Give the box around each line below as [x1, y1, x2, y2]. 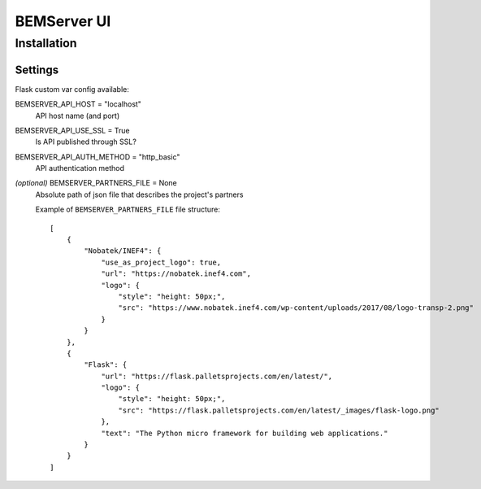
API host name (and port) [35, 111, 120, 120]
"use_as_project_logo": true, [101, 257, 222, 267]
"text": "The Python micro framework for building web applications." [101, 428, 388, 438]
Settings [15, 63, 59, 76]
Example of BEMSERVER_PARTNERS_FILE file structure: [35, 204, 221, 215]
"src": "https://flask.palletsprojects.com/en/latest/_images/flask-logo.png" [118, 405, 440, 415]
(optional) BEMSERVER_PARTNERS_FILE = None [15, 178, 178, 188]
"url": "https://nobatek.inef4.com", [101, 269, 252, 278]
